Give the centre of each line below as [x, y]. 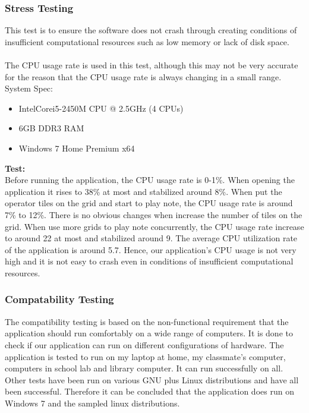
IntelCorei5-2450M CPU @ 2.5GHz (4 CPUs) [101, 108]
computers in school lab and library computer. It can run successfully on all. [144, 368]
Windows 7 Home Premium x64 [77, 148]
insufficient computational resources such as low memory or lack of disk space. [147, 41]
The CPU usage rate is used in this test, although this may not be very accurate [152, 65]
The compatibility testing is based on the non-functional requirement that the [147, 321]
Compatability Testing [59, 299]
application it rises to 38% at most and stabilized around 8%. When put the [144, 191]
